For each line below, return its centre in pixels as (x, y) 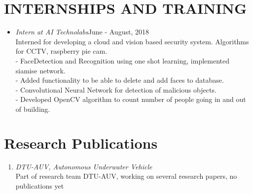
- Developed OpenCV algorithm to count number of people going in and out (131, 99)
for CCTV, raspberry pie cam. (61, 51)
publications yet (40, 185)
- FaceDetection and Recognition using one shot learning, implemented (123, 60)
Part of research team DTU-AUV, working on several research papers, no (126, 176)
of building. (33, 109)
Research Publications (81, 143)
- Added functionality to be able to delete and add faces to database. (120, 80)
